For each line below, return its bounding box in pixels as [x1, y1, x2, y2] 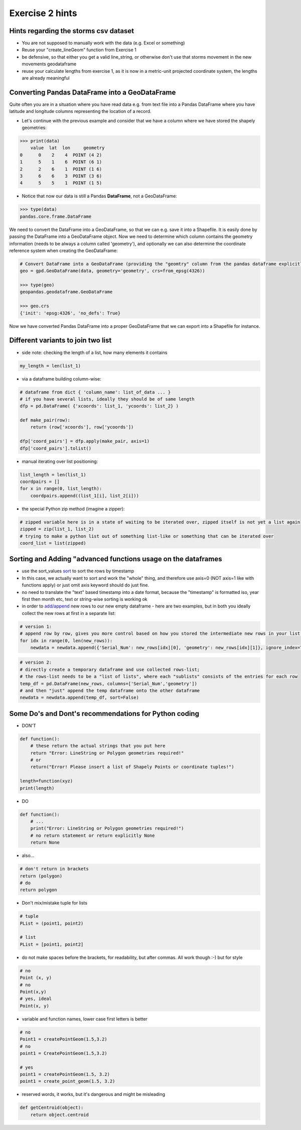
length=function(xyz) [20, 778, 73, 784]
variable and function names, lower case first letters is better [22, 1016, 147, 1022]
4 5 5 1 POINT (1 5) [20, 180, 102, 186]
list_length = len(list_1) [20, 472, 86, 477]
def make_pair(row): [20, 417, 70, 423]
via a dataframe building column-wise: [22, 375, 101, 382]
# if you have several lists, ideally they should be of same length [20, 396, 195, 402]
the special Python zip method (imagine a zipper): [22, 506, 125, 512]
